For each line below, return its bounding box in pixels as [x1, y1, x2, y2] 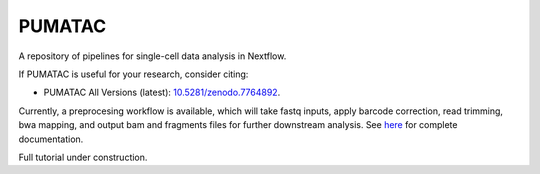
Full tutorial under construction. [18, 151, 148, 163]
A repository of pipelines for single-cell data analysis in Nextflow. [18, 50, 287, 62]
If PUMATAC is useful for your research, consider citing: [18, 68, 249, 80]
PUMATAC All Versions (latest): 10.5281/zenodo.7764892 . [43, 86, 281, 99]
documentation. [18, 133, 84, 145]
